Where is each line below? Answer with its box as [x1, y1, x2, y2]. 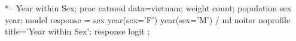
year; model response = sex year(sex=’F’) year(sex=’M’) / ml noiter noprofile [5, 13, 291, 26]
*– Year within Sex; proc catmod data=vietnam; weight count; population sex [5, 2, 291, 14]
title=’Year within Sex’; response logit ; [5, 25, 150, 37]
